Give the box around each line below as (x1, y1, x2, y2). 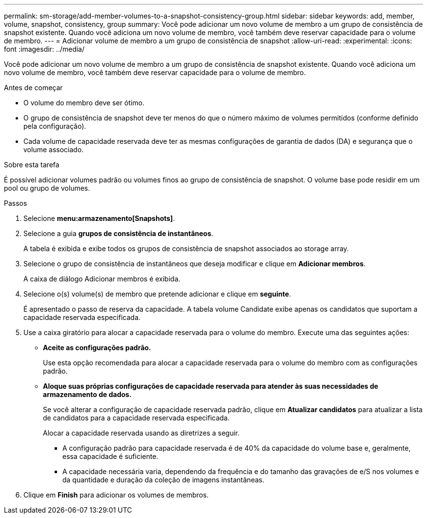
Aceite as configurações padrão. (43, 343, 151, 352)
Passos (4, 199, 27, 207)
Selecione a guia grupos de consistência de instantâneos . (23, 229, 213, 238)
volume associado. (23, 145, 84, 154)
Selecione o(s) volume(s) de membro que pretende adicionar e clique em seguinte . (23, 290, 291, 298)
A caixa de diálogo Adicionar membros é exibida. (23, 275, 180, 283)
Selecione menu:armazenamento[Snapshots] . (23, 214, 175, 222)
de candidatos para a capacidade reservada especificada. (43, 414, 230, 422)
